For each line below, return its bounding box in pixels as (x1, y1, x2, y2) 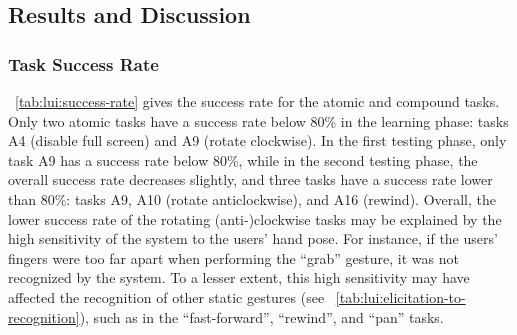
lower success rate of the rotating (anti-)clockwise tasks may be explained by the (8, 208, 502, 229)
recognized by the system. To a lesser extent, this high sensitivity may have (8, 267, 470, 288)
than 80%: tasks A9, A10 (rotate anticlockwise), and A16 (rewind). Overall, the (8, 188, 497, 209)
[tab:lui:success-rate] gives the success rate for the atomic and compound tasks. (15, 91, 500, 111)
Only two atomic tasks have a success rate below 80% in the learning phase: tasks (8, 110, 509, 131)
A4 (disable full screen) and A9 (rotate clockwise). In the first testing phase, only (8, 130, 507, 151)
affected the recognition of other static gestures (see (8, 286, 325, 307)
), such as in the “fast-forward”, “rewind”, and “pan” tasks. (79, 306, 444, 327)
